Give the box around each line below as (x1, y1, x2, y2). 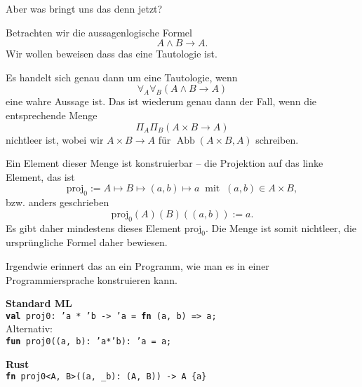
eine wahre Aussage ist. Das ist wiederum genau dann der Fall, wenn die (6, 94, 317, 109)
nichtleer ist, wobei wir (6, 132, 104, 147)
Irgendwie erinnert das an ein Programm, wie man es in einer (6, 258, 269, 273)
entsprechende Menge (6, 107, 98, 122)
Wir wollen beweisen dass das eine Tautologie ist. (6, 46, 217, 61)
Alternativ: (6, 321, 53, 336)
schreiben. (255, 132, 299, 147)
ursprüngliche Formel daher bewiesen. (6, 235, 168, 250)
